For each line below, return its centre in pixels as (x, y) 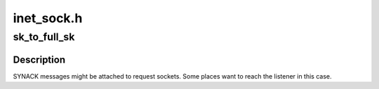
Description (39, 59)
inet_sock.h (48, 18)
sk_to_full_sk (44, 37)
